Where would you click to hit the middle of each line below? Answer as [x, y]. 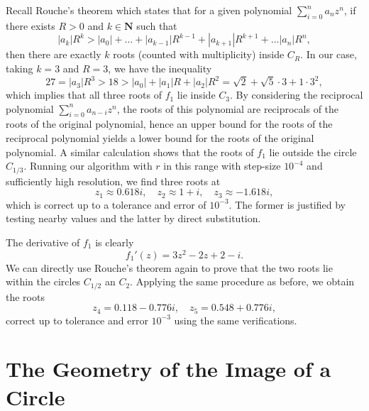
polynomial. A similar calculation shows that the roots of [130, 152]
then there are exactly [54, 54]
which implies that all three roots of [84, 95]
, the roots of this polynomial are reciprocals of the [228, 108]
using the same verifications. [236, 320]
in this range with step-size [222, 166]
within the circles [43, 281]
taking [20, 68]
